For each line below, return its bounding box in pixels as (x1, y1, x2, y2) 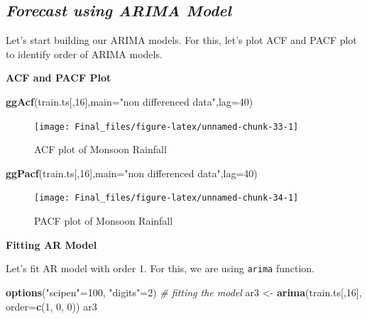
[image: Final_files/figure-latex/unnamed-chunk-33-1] (34, 121, 299, 132)
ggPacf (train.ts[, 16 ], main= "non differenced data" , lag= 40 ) (6, 165, 258, 180)
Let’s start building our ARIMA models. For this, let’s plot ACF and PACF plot (6, 33, 357, 47)
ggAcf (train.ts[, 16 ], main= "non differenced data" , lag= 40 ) (6, 94, 253, 108)
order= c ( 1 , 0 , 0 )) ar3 (6, 298, 97, 313)
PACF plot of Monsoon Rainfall (34, 213, 173, 228)
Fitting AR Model (6, 237, 97, 252)
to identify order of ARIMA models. (6, 46, 163, 61)
